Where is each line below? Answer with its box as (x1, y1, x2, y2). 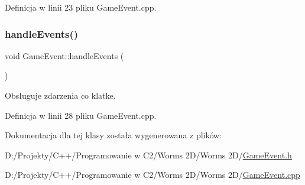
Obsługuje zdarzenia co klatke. (5, 89, 116, 101)
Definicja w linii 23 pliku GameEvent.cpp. (5, 1, 157, 13)
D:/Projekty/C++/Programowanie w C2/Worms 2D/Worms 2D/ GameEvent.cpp (5, 168, 300, 181)
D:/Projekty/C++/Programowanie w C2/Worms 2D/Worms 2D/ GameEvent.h (5, 148, 292, 161)
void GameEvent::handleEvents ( (5, 49, 124, 61)
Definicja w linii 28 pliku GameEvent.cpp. (5, 109, 157, 121)
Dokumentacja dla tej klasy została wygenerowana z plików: (5, 129, 222, 141)
